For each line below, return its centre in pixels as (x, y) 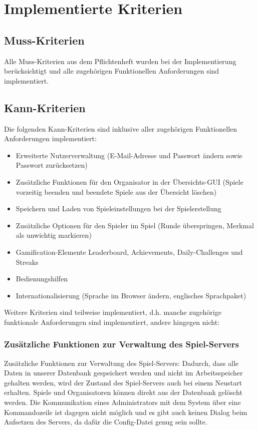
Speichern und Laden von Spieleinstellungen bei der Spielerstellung (118, 208)
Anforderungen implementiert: (50, 138)
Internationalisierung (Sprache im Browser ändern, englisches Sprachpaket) (131, 295)
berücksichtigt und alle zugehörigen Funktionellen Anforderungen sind (112, 71)
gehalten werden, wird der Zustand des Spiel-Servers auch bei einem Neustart (123, 382)
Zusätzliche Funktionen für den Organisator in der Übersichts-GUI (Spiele (130, 181)
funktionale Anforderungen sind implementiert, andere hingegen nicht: (112, 322)
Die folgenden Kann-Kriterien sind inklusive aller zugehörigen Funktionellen (121, 128)
